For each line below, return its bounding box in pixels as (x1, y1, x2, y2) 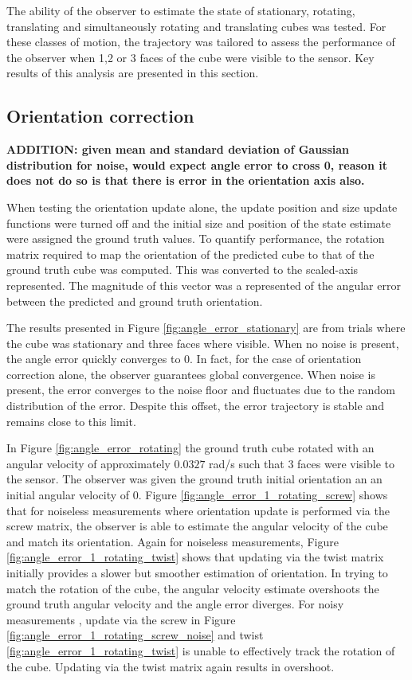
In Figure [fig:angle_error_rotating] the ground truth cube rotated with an (6, 440, 375, 456)
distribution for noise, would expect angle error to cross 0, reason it (6, 156, 387, 173)
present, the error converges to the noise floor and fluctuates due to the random (6, 381, 395, 398)
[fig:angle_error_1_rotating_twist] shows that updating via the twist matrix (6, 549, 384, 565)
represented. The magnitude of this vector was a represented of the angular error (6, 276, 401, 293)
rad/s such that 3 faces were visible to (209, 455, 394, 471)
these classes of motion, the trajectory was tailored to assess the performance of (6, 33, 395, 50)
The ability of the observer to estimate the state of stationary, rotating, (6, 2, 355, 18)
